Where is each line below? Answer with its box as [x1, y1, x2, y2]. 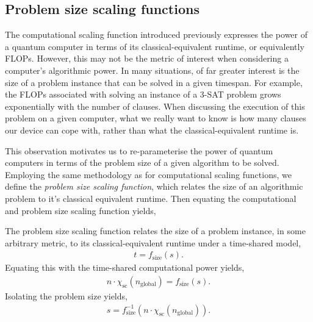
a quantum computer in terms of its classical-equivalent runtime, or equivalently [5, 40, 304, 52]
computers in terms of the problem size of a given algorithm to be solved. [5, 156, 279, 169]
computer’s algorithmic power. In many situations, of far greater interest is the [5, 63, 300, 76]
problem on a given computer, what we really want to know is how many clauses [5, 112, 306, 124]
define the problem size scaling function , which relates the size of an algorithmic [5, 180, 303, 193]
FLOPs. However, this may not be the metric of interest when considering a [5, 52, 289, 65]
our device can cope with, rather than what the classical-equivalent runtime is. [5, 123, 299, 136]
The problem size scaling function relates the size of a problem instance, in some [5, 224, 306, 237]
